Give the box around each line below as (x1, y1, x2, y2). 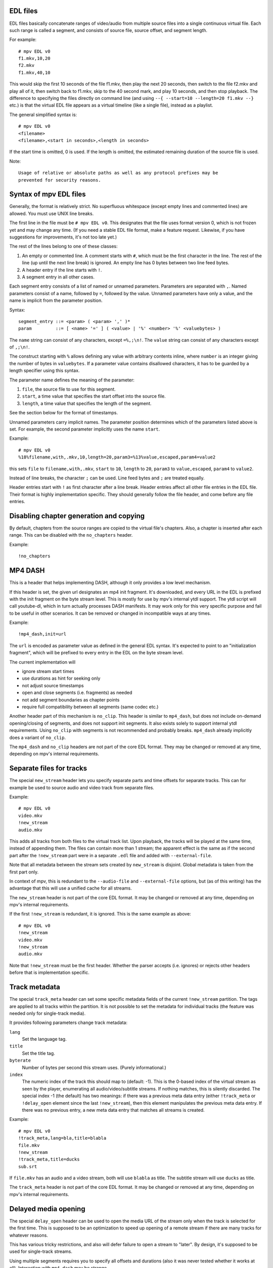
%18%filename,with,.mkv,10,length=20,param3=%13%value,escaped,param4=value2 (18, 454, 216, 460)
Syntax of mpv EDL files (9, 190, 86, 199)
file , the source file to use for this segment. (22, 386, 116, 393)
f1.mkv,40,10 (18, 69, 51, 76)
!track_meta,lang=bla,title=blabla (18, 1135, 107, 1141)
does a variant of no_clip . (9, 734, 66, 741)
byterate (9, 1058, 31, 1064)
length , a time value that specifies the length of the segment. (22, 400, 152, 406)
